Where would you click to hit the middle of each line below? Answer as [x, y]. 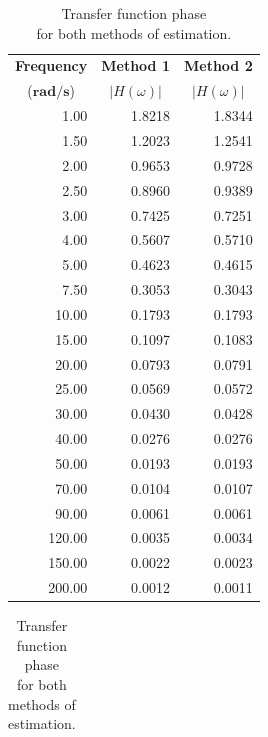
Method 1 [135, 65]
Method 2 [218, 65]
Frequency [51, 65]
